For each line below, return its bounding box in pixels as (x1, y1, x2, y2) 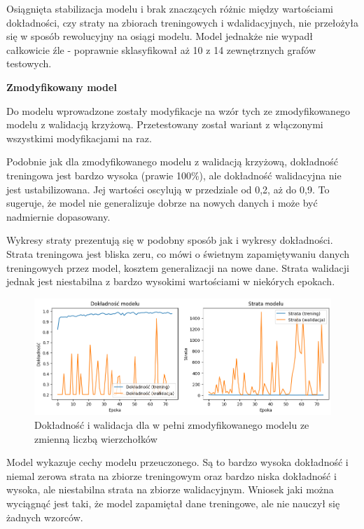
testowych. (6, 56, 52, 71)
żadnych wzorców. (6, 509, 83, 524)
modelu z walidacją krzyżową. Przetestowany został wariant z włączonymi (6, 117, 323, 132)
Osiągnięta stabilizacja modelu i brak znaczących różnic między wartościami (6, 1, 333, 15)
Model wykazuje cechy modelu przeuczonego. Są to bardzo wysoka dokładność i (6, 455, 349, 469)
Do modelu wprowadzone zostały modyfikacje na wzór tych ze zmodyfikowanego (6, 103, 351, 118)
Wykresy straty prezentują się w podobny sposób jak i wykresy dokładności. (6, 233, 333, 247)
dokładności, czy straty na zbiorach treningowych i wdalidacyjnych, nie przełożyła (6, 15, 358, 29)
